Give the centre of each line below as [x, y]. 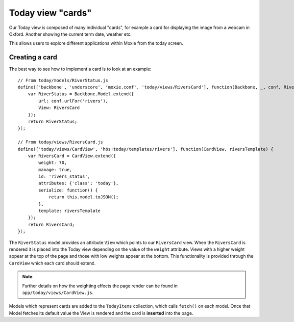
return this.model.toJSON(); [84, 197]
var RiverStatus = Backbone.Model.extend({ [81, 94]
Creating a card [33, 57]
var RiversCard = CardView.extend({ [72, 156]
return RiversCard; [51, 224]
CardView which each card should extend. [52, 263]
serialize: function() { [68, 190]
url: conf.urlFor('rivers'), [73, 101]
